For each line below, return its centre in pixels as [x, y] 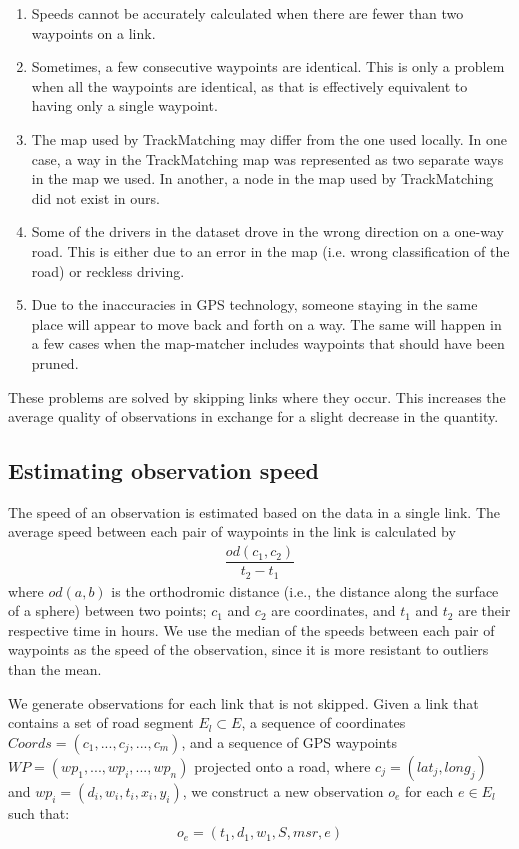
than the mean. [55, 669]
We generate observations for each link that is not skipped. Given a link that [243, 702]
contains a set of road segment [101, 722]
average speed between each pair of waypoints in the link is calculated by [232, 531]
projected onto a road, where [282, 765]
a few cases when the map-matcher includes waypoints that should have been [268, 343]
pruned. [55, 362]
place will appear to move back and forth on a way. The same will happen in [266, 323]
